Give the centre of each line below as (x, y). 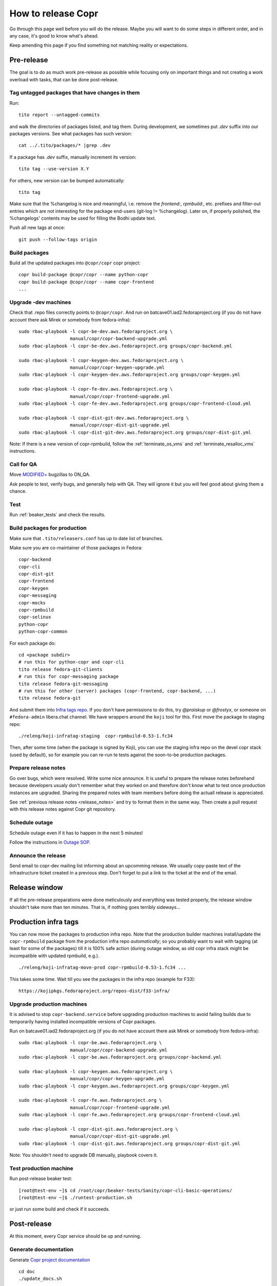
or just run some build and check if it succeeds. (60, 1209)
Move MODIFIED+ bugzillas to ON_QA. (50, 475)
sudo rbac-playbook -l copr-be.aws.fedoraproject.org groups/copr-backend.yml (120, 1057)
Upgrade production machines (48, 1004)
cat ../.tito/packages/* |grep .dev (65, 146)
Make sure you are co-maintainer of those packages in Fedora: (76, 547)
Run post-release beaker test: (41, 1178)
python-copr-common (43, 632)
